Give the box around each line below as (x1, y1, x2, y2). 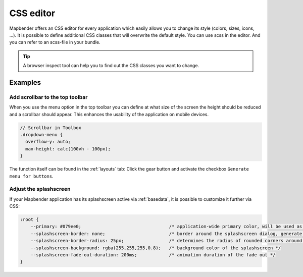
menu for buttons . (9, 173, 54, 179)
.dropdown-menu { (20, 132, 63, 138)
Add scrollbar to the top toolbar (9, 93, 88, 100)
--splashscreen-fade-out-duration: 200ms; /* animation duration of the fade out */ (30, 252, 276, 258)
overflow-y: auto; (25, 139, 71, 145)
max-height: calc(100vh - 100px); (25, 146, 111, 151)
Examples (9, 78, 41, 87)
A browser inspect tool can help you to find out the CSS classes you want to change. (23, 63, 199, 69)
